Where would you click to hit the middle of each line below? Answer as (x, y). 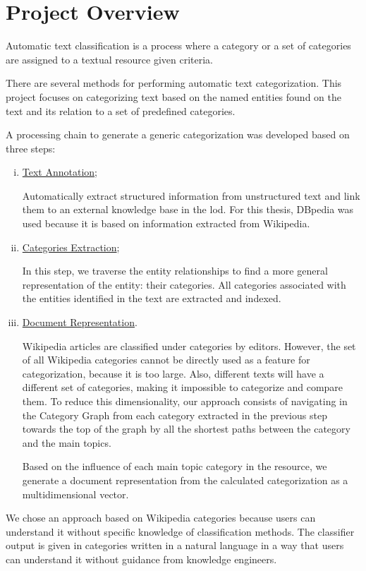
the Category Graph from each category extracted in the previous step (175, 415)
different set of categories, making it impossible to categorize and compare (183, 387)
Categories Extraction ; (71, 247)
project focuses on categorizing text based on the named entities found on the (173, 96)
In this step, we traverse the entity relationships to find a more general (175, 271)
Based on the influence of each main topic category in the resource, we (175, 466)
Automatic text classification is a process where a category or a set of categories (178, 46)
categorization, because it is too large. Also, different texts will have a (173, 373)
